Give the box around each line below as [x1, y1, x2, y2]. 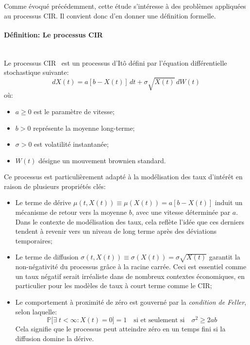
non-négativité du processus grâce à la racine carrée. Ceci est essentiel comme [15, 261, 247, 272]
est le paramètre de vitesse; [33, 106, 115, 116]
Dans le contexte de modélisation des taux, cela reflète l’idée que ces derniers [15, 216, 244, 226]
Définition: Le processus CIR [4, 29, 103, 39]
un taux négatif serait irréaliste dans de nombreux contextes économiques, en [15, 271, 245, 281]
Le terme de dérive [15, 197, 71, 207]
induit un [215, 197, 243, 207]
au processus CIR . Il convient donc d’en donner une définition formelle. [4, 10, 216, 20]
